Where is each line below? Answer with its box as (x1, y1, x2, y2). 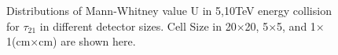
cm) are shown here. (39, 33, 136, 49)
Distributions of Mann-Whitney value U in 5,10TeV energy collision (6, 2, 332, 18)
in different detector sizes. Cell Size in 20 (39, 17, 237, 34)
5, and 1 (277, 17, 316, 34)
